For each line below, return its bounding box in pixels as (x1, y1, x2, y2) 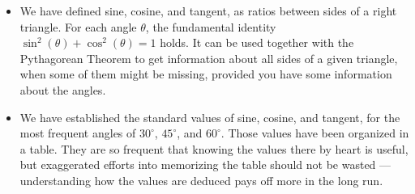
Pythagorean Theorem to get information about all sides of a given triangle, (19, 49, 398, 66)
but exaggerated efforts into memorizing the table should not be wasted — (19, 156, 391, 173)
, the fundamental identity (145, 18, 276, 35)
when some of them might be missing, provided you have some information (19, 65, 392, 82)
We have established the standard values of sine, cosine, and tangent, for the (19, 108, 400, 125)
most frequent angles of (19, 124, 136, 141)
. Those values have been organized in (220, 124, 409, 141)
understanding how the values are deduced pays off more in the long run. (19, 171, 383, 188)
